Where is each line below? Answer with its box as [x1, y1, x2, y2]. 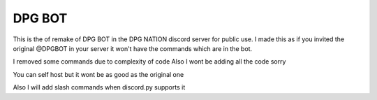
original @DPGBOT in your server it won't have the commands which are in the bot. [13, 44, 253, 52]
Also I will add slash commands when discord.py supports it [13, 83, 186, 92]
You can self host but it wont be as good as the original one [13, 70, 184, 78]
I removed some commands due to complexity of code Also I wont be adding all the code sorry [13, 57, 286, 66]
